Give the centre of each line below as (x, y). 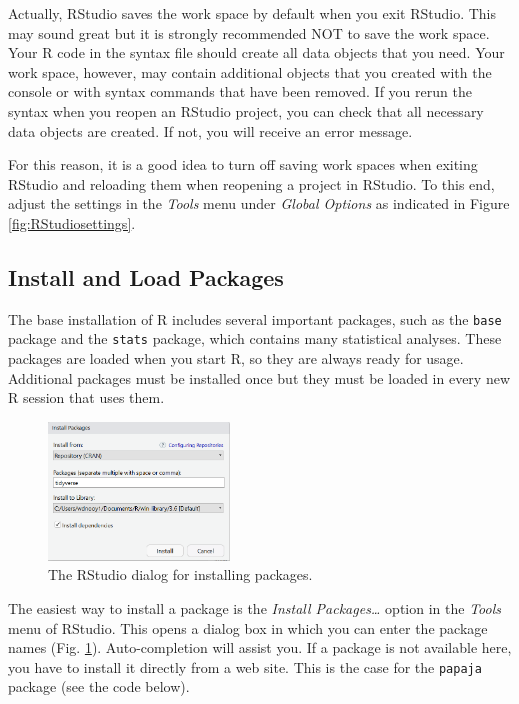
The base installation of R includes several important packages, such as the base (255, 318)
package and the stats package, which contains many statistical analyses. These (255, 338)
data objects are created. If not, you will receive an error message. (210, 130)
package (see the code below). (99, 686)
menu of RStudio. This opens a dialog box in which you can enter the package (248, 627)
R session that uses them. (86, 397)
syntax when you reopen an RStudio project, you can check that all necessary (246, 110)
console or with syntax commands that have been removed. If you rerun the (240, 91)
